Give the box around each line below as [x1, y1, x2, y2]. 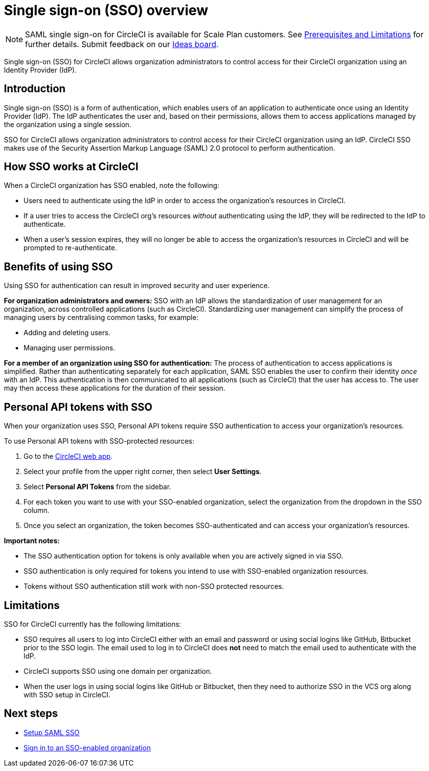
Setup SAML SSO [24, 728, 80, 737]
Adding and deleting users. [24, 328, 111, 337]
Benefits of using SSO [4, 260, 113, 273]
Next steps [4, 707, 58, 720]
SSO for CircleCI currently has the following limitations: [4, 619, 181, 628]
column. [24, 506, 50, 515]
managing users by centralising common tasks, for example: [4, 313, 199, 322]
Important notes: [4, 536, 60, 545]
